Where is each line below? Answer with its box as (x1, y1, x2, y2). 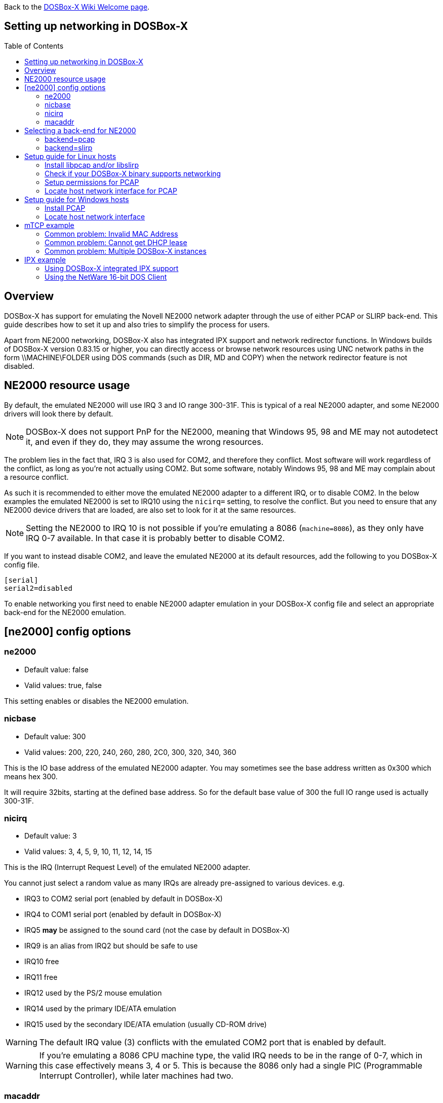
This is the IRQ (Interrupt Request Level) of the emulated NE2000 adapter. (4, 863, 251, 872)
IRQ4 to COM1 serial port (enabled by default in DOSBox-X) (24, 910, 222, 919)
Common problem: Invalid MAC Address (45, 229, 178, 238)
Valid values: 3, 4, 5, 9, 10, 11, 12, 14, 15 (24, 847, 152, 856)
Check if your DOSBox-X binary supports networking (45, 169, 221, 178)
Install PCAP (45, 203, 86, 212)
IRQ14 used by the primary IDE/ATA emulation (24, 1004, 176, 1013)
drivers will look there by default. (4, 409, 113, 418)
